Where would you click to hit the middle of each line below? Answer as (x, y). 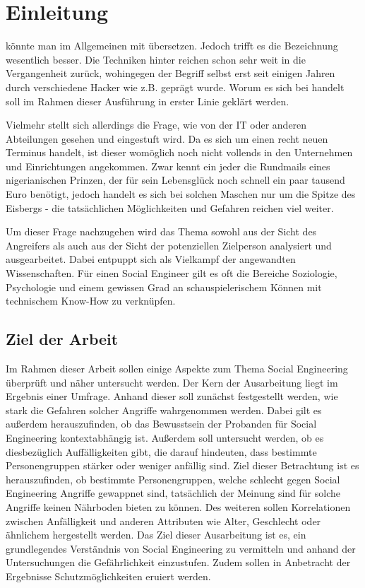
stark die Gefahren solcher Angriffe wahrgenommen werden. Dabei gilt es (164, 410)
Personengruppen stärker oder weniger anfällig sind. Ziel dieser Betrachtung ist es (182, 465)
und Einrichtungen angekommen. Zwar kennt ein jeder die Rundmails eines (168, 166)
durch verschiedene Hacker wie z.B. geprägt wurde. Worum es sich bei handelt (175, 87)
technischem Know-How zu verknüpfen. (91, 301)
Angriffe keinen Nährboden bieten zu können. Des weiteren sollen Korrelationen (178, 506)
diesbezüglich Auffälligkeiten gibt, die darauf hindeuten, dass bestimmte (161, 451)
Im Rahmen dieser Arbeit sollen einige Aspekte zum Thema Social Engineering (177, 369)
